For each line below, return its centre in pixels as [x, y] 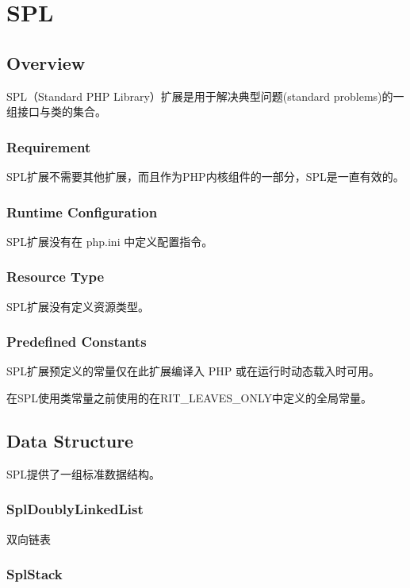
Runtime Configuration [82, 211]
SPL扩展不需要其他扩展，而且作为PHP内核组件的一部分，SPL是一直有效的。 [205, 176]
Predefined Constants [77, 342]
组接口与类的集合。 [56, 111]
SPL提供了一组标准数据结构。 [84, 473]
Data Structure [70, 440]
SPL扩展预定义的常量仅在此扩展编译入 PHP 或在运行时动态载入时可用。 [193, 371]
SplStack [34, 574]
